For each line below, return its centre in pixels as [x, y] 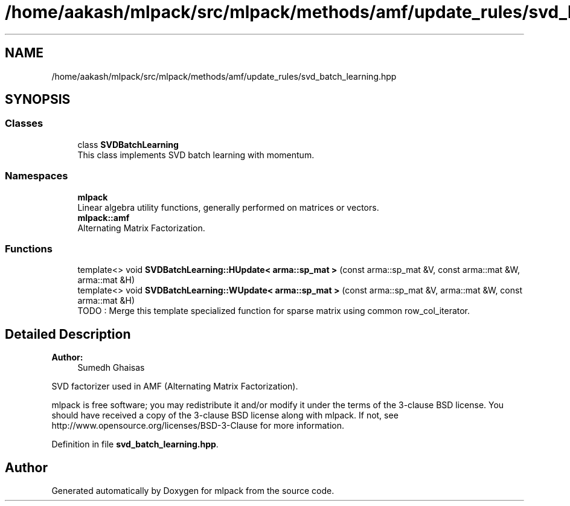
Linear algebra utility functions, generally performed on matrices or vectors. [228, 207]
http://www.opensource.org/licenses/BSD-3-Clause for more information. [198, 426]
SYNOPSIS [38, 100]
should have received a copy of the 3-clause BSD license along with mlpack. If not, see [225, 415]
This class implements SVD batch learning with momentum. [196, 155]
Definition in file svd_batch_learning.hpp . [135, 444]
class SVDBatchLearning [128, 144]
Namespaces [37, 176]
